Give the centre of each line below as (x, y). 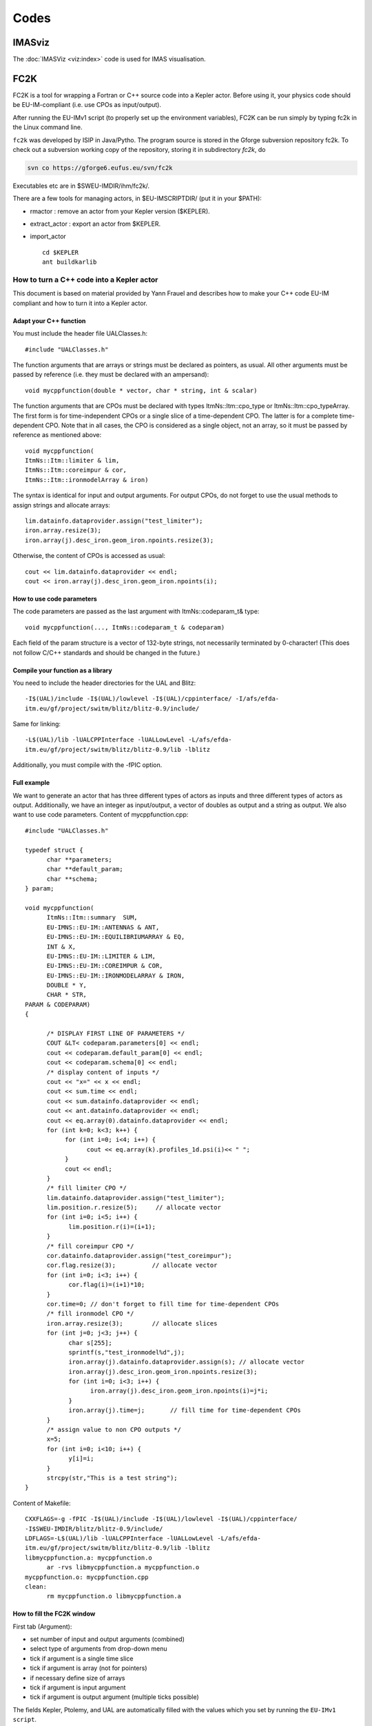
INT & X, (61, 947)
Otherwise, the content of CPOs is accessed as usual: (89, 556)
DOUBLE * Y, (67, 985)
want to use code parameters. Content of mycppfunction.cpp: (101, 815)
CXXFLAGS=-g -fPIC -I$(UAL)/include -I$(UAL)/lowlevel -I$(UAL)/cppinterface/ (161, 1519)
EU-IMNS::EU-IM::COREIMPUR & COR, (105, 966)
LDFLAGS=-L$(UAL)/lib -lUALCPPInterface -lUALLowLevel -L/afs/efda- (143, 1538)
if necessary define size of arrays (77, 1678)
